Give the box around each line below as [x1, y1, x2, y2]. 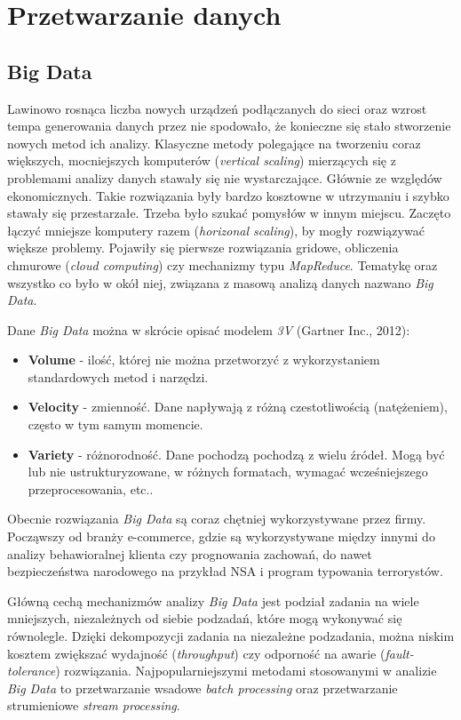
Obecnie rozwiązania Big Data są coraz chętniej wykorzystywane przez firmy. [7, 509, 426, 528]
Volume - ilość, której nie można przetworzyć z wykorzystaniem [28, 350, 380, 369]
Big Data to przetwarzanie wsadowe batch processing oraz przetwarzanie [7, 678, 398, 697]
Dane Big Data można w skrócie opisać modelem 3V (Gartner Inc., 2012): [7, 320, 410, 339]
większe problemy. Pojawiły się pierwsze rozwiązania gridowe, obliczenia [7, 238, 399, 257]
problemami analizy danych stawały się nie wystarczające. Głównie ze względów [7, 168, 442, 187]
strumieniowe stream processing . [7, 696, 180, 715]
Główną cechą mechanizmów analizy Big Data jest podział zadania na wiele [7, 591, 419, 610]
